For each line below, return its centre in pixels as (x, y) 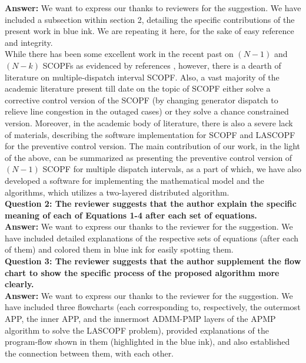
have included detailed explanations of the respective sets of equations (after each (152, 238)
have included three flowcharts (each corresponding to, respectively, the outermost (153, 307)
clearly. (19, 284)
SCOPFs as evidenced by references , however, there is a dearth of (162, 65)
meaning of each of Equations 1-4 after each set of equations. (131, 215)
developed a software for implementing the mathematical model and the (134, 180)
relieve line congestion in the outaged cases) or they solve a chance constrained (147, 111)
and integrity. (29, 42)
